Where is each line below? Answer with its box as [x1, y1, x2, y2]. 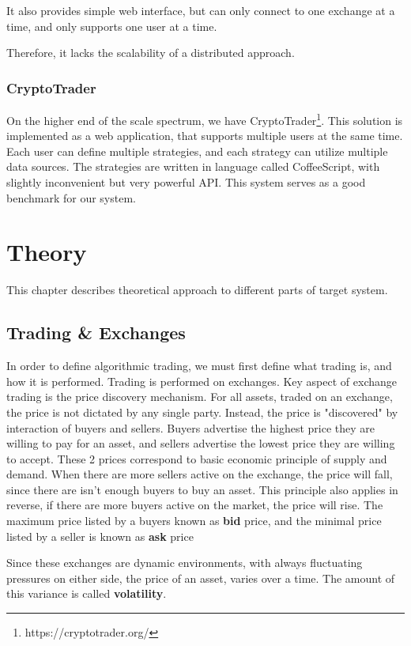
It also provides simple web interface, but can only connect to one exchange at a [6, 2, 395, 18]
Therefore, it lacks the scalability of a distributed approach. [6, 44, 295, 61]
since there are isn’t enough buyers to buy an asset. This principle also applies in [6, 481, 398, 497]
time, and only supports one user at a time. [6, 17, 217, 34]
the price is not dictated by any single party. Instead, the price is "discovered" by [6, 403, 398, 420]
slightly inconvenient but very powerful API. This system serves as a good [6, 174, 366, 191]
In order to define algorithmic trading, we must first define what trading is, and [6, 357, 392, 374]
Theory [6, 236, 87, 268]
